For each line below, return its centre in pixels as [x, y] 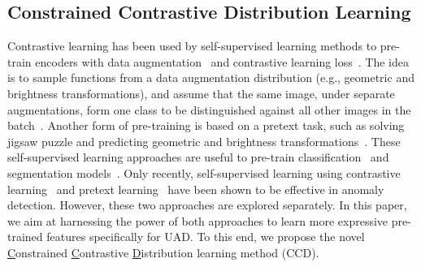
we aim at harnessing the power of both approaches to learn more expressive [198, 220]
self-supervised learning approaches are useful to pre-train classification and [198, 157]
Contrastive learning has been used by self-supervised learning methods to [192, 46]
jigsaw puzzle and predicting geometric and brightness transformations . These [204, 141]
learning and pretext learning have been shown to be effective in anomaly [196, 189]
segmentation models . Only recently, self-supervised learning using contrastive [204, 172]
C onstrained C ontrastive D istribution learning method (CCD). [163, 252]
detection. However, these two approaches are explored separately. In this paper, [207, 205]
